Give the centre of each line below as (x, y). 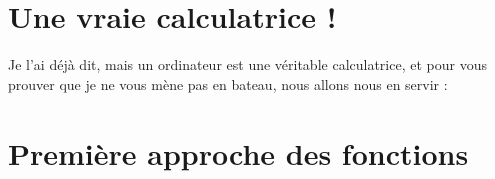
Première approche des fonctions (238, 152)
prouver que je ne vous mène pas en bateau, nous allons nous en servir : (228, 83)
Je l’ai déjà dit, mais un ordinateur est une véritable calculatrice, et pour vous (247, 64)
